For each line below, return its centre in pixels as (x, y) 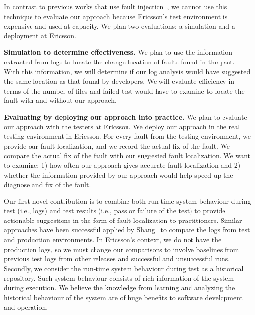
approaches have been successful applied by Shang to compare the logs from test (127, 230)
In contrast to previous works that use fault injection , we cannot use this (116, 6)
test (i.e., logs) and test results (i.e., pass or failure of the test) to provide (115, 210)
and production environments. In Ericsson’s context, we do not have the (113, 239)
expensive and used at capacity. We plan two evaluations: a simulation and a (120, 26)
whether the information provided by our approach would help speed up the (119, 174)
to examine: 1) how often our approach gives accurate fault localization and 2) (122, 165)
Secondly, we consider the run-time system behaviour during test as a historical (124, 268)
